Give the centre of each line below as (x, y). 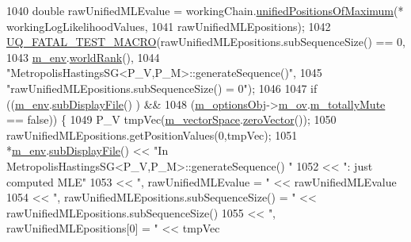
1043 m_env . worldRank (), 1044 (83, 57)
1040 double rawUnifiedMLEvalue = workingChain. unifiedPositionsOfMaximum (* (205, 10)
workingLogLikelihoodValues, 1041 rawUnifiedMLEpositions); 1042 (169, 26)
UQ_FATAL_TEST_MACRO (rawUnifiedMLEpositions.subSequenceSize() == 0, (206, 42)
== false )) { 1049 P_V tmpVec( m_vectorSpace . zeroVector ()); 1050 (171, 119)
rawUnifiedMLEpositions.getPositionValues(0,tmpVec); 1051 (152, 134)
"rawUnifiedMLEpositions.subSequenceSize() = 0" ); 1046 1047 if (162, 88)
